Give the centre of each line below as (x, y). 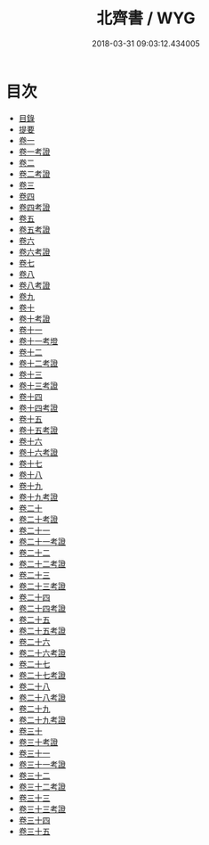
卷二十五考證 (42, 630)
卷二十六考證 (42, 652)
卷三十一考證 (42, 764)
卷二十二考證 (42, 563)
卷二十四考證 (42, 608)
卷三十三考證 (42, 808)
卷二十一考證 (42, 541)
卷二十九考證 (42, 719)
